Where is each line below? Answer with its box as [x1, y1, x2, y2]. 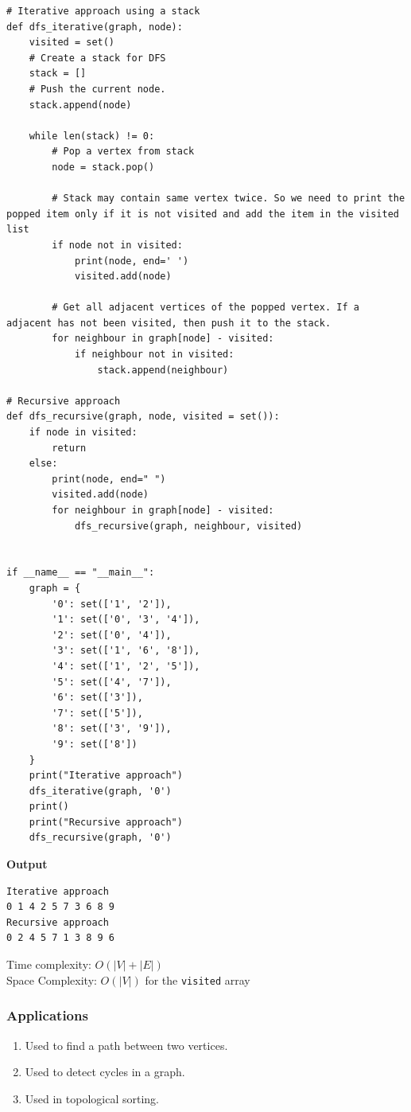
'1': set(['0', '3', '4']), [52, 614, 200, 626]
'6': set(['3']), [52, 692, 143, 704]
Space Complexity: [6, 971, 97, 988]
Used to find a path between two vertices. [25, 1036, 228, 1053]
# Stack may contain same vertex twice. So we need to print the [52, 193, 405, 205]
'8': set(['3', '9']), [52, 723, 172, 735]
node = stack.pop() [52, 161, 155, 173]
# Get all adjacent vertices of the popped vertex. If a [52, 302, 359, 314]
